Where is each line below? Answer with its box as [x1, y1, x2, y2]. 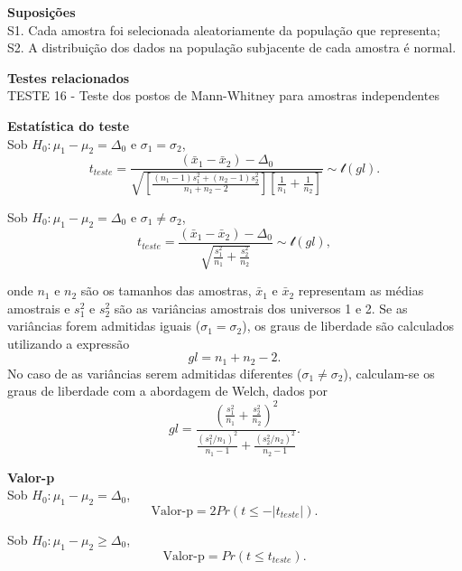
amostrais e [7, 298, 70, 317]
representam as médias [298, 281, 424, 300]
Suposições [7, 3, 76, 21]
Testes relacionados [7, 68, 130, 87]
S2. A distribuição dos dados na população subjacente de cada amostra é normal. [7, 38, 457, 57]
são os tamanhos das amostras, [80, 281, 252, 300]
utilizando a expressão [7, 333, 130, 352]
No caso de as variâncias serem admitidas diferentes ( [7, 363, 302, 382]
